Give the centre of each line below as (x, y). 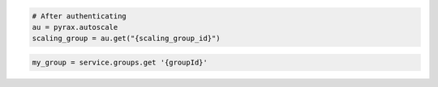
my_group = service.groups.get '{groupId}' (120, 62)
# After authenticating (79, 16)
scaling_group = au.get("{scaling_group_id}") (126, 39)
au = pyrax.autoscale (75, 27)
